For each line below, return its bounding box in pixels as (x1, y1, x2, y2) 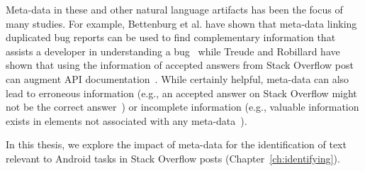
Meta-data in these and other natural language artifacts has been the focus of (6, 2, 343, 16)
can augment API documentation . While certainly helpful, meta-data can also (6, 71, 349, 86)
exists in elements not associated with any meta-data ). (6, 113, 247, 128)
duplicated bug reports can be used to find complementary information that (6, 30, 336, 45)
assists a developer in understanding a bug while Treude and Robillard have (6, 43, 340, 58)
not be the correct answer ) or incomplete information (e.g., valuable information (6, 99, 359, 114)
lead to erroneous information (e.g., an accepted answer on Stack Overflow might (6, 85, 357, 100)
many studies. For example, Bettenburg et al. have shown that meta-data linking (6, 16, 357, 31)
